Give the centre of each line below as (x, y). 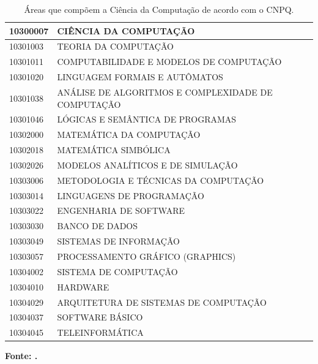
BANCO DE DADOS (98, 226)
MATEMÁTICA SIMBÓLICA (114, 150)
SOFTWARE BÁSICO (100, 317)
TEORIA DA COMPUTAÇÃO (115, 46)
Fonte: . (21, 356)
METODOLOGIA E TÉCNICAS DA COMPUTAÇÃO (161, 180)
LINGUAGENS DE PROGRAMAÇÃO (131, 195)
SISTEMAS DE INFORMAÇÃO (118, 241)
